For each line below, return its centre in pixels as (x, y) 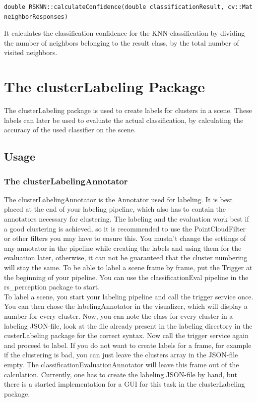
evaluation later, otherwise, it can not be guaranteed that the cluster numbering (126, 258)
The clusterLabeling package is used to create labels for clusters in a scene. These (128, 110)
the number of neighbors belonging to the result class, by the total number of (122, 42)
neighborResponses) (36, 17)
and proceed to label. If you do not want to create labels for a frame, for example (128, 345)
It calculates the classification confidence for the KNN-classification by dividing (125, 33)
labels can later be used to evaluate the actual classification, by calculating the (124, 120)
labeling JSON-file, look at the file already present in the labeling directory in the (128, 325)
